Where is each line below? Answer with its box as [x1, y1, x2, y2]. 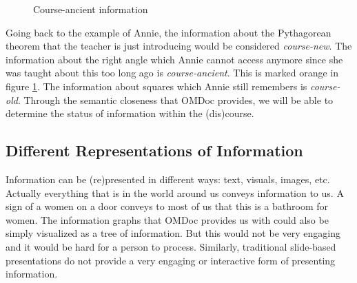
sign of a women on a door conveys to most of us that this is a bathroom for [6, 199, 328, 213]
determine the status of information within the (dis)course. [6, 106, 254, 120]
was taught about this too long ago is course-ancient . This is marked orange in [6, 65, 338, 80]
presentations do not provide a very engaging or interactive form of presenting [6, 253, 336, 267]
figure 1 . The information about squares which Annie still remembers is [6, 78, 307, 93]
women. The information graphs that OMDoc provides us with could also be [6, 212, 329, 227]
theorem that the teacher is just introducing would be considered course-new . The [6, 39, 352, 53]
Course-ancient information [33, 2, 148, 16]
